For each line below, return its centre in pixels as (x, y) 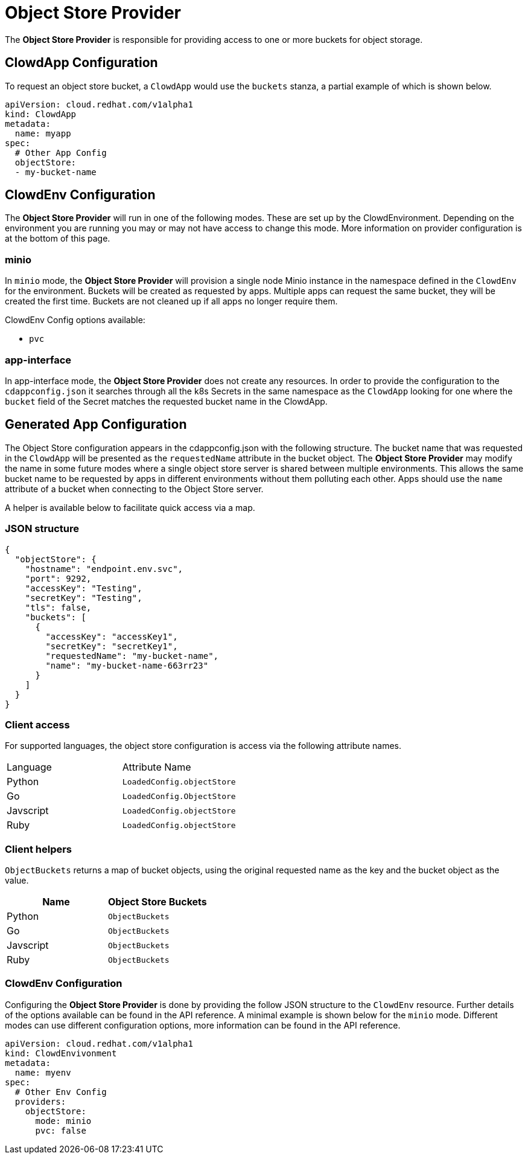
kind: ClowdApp (41, 114)
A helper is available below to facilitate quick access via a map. (130, 507)
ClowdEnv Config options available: (75, 320)
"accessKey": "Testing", (84, 588)
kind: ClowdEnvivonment (61, 1053)
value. (17, 881)
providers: (40, 1101)
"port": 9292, (58, 578)
